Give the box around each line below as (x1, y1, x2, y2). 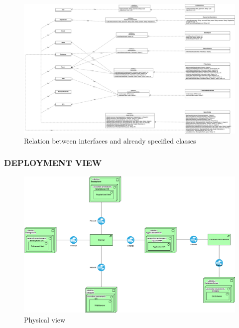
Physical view (24, 314, 66, 325)
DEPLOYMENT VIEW (4, 157, 102, 169)
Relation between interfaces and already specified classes (24, 135, 196, 146)
